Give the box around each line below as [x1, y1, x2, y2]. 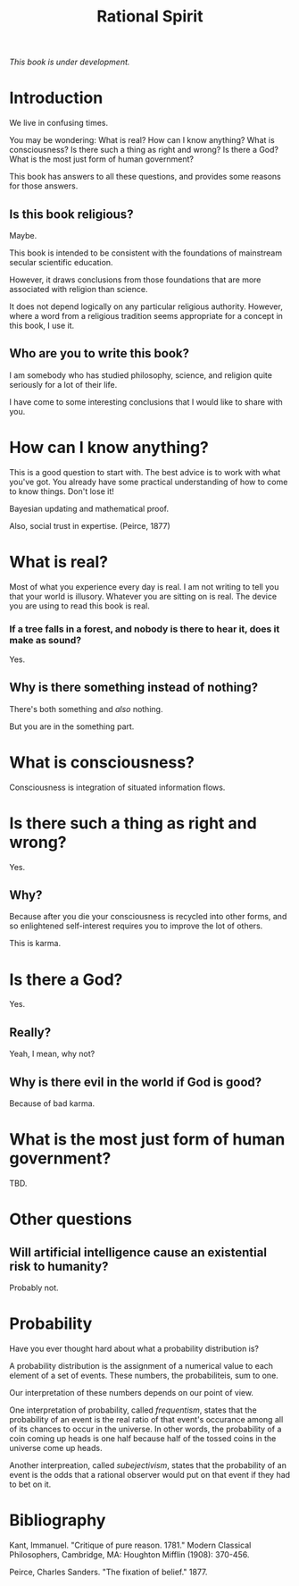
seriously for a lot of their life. [9, 379, 118, 390]
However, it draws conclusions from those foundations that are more [9, 274, 262, 285]
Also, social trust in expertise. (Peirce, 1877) [9, 520, 171, 531]
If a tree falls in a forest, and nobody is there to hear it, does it [9, 623, 280, 635]
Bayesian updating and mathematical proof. [9, 503, 170, 514]
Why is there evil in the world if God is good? [9, 1074, 262, 1089]
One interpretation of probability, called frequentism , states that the [9, 1405, 257, 1415]
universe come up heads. [9, 1442, 103, 1453]
